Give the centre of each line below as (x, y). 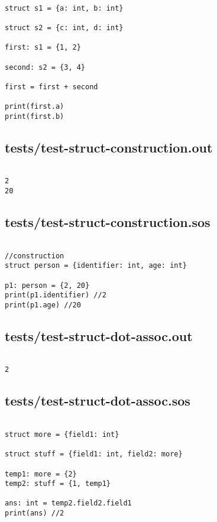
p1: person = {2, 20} (47, 285)
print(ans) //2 (35, 513)
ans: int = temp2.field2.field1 (68, 503)
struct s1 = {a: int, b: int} (64, 8)
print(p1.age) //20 (43, 305)
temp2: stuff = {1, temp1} (58, 484)
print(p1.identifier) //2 (56, 295)
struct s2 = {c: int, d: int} (64, 27)
